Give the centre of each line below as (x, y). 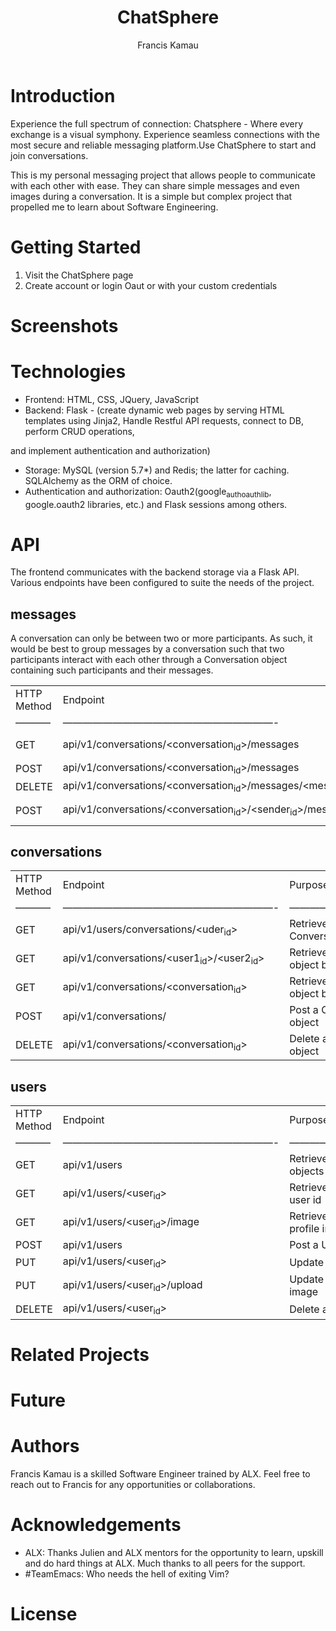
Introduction (63, 95)
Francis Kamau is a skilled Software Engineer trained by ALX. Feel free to (160, 1473)
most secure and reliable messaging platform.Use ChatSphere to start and (163, 145)
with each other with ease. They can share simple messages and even (155, 185)
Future (38, 1400)
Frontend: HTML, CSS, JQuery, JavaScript (112, 399)
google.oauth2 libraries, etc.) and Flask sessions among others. (156, 504)
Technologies (68, 372)
